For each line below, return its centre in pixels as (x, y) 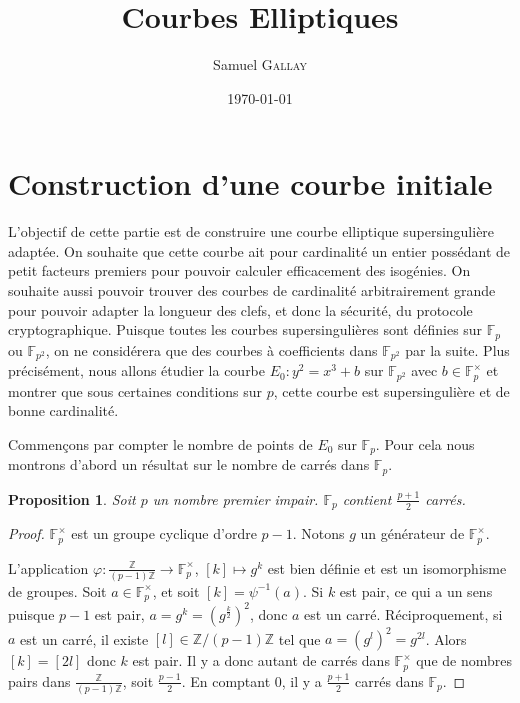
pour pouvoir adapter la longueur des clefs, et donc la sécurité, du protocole (240, 309)
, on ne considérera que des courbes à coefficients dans (211, 349)
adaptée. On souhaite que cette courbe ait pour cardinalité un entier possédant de (259, 250)
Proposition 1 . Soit (72, 498)
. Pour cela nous (425, 443)
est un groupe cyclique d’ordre (164, 533)
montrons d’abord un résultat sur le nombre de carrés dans (189, 464)
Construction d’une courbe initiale (250, 183)
